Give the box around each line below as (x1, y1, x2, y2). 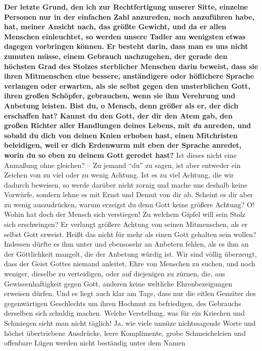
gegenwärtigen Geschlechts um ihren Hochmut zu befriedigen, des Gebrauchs (4, 298, 241, 308)
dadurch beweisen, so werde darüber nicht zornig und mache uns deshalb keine (4, 179, 247, 190)
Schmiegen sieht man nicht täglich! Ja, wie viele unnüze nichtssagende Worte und (4, 318, 256, 328)
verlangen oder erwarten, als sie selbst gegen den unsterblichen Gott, (4, 80, 250, 91)
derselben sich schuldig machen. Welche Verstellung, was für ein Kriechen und (4, 308, 245, 318)
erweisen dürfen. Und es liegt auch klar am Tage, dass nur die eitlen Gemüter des (4, 288, 256, 299)
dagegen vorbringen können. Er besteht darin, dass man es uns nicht (4, 41, 248, 51)
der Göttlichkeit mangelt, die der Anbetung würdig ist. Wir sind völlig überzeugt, (4, 248, 257, 259)
